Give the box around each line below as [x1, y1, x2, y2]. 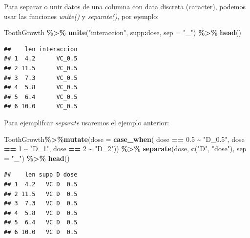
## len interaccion [4, 45, 78, 53]
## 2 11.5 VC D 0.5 [4, 190, 78, 198]
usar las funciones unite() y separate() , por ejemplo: [4, 11, 159, 21]
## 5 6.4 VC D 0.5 [4, 219, 78, 226]
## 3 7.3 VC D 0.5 [4, 200, 78, 207]
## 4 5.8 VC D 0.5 [4, 209, 78, 217]
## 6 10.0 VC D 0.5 [4, 228, 78, 236]
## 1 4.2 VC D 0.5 [4, 180, 78, 188]
